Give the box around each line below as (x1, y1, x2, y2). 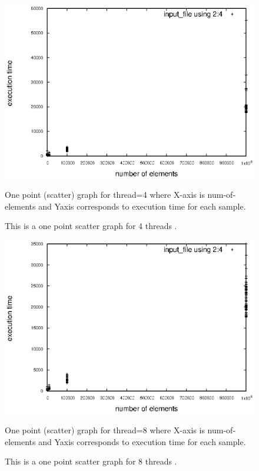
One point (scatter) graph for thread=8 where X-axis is (5, 423, 205, 436)
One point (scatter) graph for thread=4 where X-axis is (5, 188, 205, 201)
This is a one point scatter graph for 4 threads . (5, 220, 177, 232)
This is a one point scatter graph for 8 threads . (5, 455, 177, 467)
